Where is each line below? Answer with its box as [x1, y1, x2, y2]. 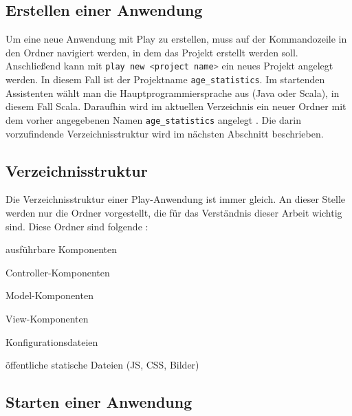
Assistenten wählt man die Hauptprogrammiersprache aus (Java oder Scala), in [5, 85, 340, 100]
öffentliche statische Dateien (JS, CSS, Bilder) [5, 358, 199, 372]
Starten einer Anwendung [5, 391, 192, 413]
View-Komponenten [5, 311, 89, 325]
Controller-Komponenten [5, 265, 110, 279]
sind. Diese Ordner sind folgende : [5, 219, 148, 233]
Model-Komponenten [5, 288, 93, 303]
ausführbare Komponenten [5, 242, 117, 256]
